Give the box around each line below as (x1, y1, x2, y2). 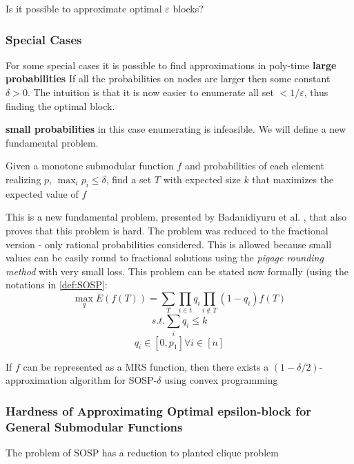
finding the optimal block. (6, 98, 115, 113)
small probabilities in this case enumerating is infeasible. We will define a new (6, 122, 346, 136)
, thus (304, 85, 328, 99)
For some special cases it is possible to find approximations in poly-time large (6, 57, 337, 72)
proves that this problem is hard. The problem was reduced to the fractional (6, 223, 328, 237)
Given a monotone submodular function (6, 158, 174, 173)
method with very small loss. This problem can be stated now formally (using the (6, 263, 348, 278)
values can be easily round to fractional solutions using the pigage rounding (6, 250, 324, 265)
